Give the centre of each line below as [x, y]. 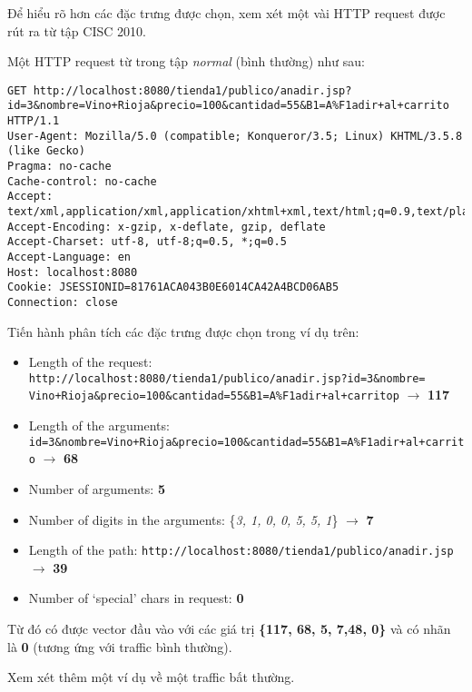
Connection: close [63, 302]
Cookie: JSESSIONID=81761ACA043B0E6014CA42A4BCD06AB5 [173, 287]
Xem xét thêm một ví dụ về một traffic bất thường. [151, 677]
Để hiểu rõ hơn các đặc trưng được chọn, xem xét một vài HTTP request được [226, 13]
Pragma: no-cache [59, 167]
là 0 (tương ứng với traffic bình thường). [120, 646]
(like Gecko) [46, 151]
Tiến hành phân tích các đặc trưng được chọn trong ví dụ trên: [183, 331]
